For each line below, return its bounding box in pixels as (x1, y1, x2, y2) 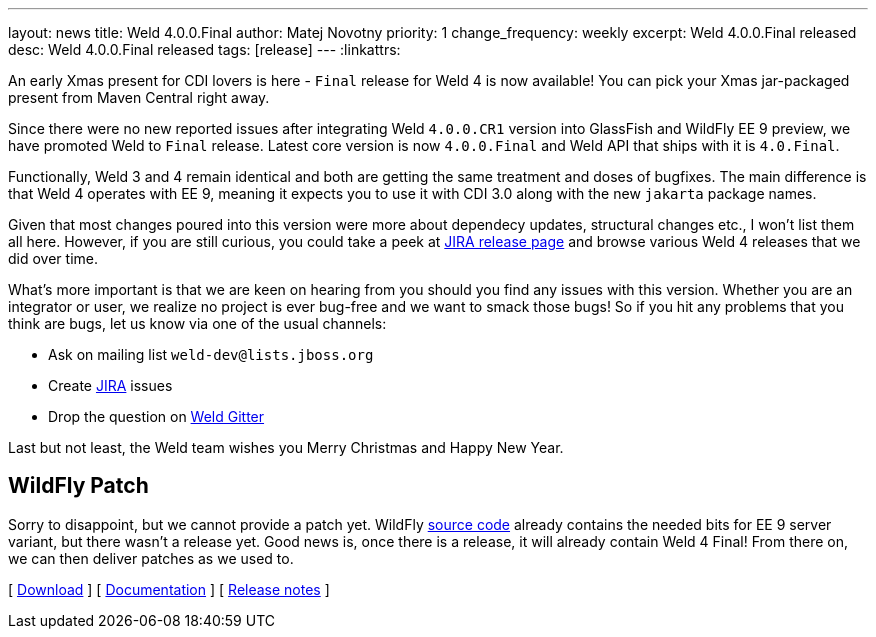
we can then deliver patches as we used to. (8, 549, 294, 567)
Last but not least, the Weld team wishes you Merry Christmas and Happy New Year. (8, 439, 564, 456)
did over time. (8, 250, 98, 267)
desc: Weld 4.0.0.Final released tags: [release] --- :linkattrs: (8, 41, 401, 58)
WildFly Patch (8, 473, 149, 499)
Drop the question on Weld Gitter (48, 408, 265, 425)
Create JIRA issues (48, 377, 173, 394)
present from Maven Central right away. (8, 89, 270, 106)
